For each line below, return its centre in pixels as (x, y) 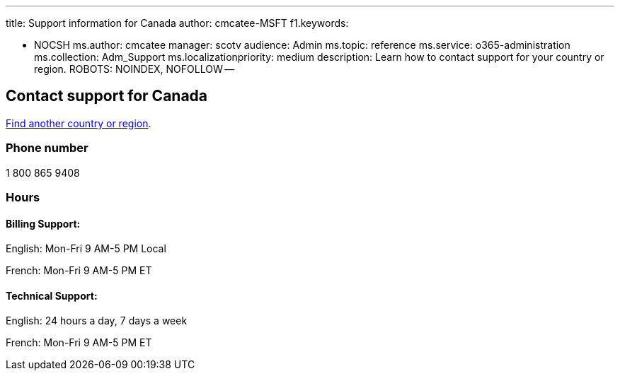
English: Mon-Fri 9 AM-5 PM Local (86, 249)
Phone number (47, 148)
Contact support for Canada (107, 96)
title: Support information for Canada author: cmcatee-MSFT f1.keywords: (177, 23)
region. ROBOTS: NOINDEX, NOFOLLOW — (134, 69)
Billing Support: (43, 223)
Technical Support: (52, 295)
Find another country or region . (79, 123)
